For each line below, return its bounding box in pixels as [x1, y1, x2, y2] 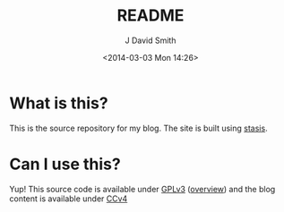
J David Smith [125, 35, 176, 46]
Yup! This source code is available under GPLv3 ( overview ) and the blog [9, 183, 276, 194]
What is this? [9, 93, 109, 113]
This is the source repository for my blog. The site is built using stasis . [9, 123, 268, 133]
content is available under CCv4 [9, 193, 128, 204]
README [116, 5, 185, 26]
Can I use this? [9, 154, 121, 174]
